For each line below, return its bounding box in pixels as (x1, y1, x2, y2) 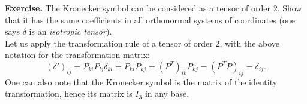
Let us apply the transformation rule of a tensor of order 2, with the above (5, 36, 280, 49)
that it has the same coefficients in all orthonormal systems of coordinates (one (5, 13, 295, 26)
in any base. (145, 87, 189, 100)
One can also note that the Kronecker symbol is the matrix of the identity (5, 75, 278, 88)
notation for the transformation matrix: (5, 48, 150, 61)
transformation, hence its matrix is (5, 87, 133, 100)
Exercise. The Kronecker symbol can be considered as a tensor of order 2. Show (5, 2, 302, 14)
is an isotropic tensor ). (29, 25, 112, 38)
